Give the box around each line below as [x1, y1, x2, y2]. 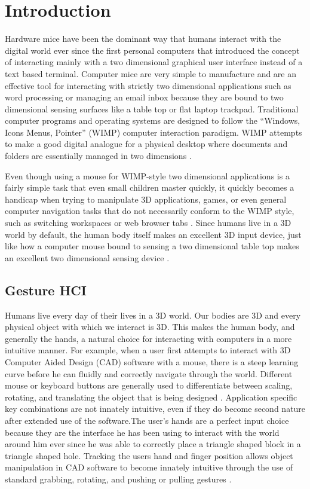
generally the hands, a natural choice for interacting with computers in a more [5, 332, 292, 344]
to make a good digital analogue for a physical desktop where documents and [5, 137, 288, 150]
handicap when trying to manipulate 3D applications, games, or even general [5, 192, 287, 205]
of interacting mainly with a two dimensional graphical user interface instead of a [5, 56, 303, 68]
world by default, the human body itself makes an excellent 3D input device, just [5, 228, 302, 240]
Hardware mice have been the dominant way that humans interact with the [5, 32, 281, 45]
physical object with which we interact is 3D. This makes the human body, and [5, 320, 295, 333]
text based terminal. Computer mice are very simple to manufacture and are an [5, 67, 297, 80]
